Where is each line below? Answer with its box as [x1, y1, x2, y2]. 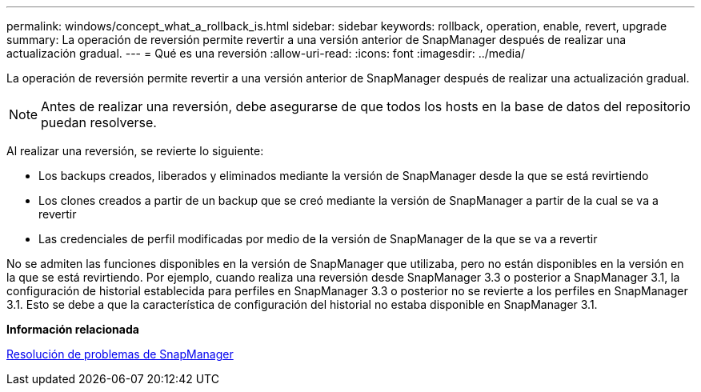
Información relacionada [6, 322, 139, 336]
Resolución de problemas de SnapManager [6, 347, 234, 361]
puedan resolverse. [41, 114, 157, 130]
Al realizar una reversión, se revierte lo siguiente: [6, 144, 264, 158]
